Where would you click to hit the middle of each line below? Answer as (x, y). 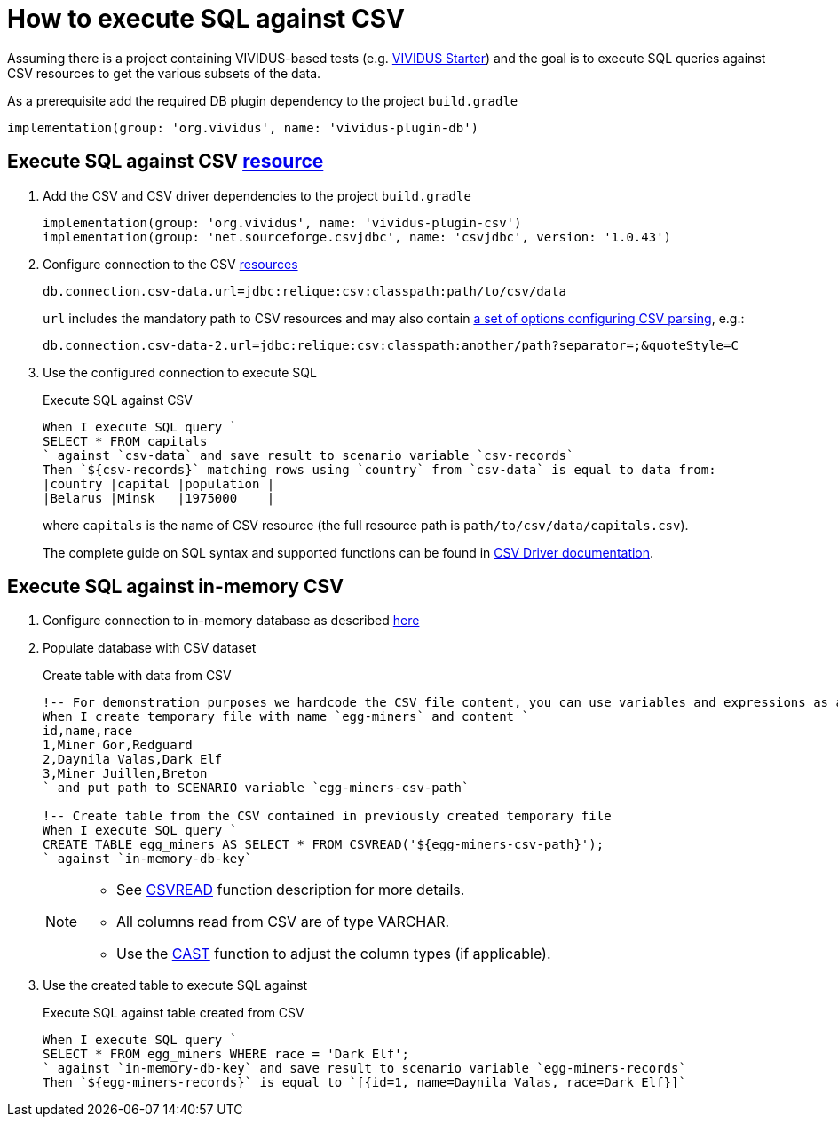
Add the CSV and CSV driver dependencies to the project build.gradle (257, 195)
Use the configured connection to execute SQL (180, 372)
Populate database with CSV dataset (150, 648)
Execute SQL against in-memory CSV (175, 587)
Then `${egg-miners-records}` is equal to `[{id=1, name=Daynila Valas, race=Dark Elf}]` (364, 1083)
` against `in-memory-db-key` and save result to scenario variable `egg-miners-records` (364, 1069)
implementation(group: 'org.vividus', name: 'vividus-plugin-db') (243, 127)
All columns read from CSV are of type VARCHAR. (283, 922)
